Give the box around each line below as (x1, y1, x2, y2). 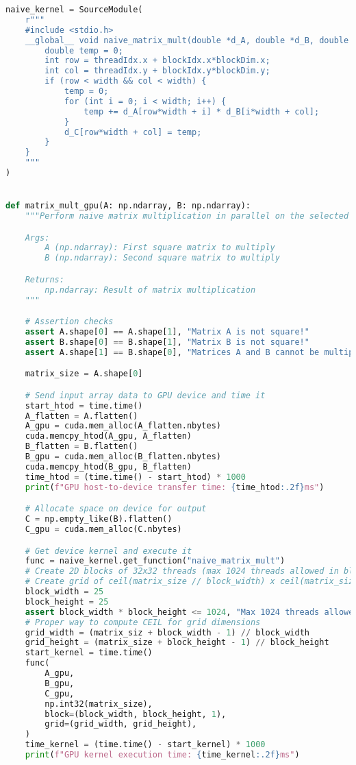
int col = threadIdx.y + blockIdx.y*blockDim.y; (44, 66, 270, 76)
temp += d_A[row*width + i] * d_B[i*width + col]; (84, 106, 320, 117)
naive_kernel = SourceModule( (5, 5, 143, 14)
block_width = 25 (25, 587, 104, 597)
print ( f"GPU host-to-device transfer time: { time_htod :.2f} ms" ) (25, 482, 325, 492)
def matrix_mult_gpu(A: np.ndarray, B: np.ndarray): (5, 201, 251, 211)
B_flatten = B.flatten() (25, 441, 138, 452)
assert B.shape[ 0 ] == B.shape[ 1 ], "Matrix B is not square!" (25, 337, 309, 347)
